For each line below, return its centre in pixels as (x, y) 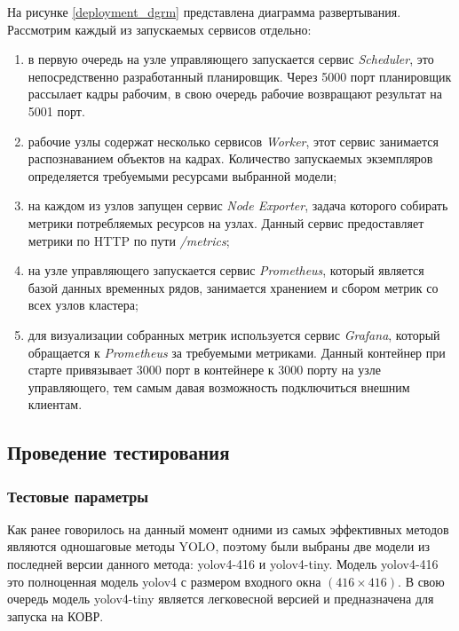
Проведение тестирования (119, 452)
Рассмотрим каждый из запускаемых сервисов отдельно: (159, 29)
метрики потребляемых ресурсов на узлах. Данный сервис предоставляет (226, 222)
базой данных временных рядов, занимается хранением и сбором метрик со (233, 287)
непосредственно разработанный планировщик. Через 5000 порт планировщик (240, 76)
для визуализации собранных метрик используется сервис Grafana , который (234, 334)
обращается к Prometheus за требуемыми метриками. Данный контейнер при (237, 352)
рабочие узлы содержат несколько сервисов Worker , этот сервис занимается (233, 141)
